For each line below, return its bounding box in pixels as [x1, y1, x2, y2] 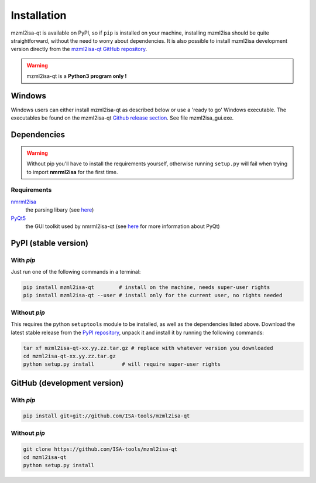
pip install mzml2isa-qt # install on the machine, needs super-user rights [23, 284, 270, 291]
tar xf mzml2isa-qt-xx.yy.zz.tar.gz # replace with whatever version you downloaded [23, 345, 273, 351]
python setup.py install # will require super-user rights [23, 361, 221, 368]
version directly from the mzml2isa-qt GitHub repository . [11, 46, 147, 53]
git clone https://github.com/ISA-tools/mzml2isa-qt [23, 445, 178, 453]
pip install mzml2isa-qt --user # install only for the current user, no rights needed [23, 292, 283, 299]
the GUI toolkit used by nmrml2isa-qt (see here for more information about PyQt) [25, 223, 220, 230]
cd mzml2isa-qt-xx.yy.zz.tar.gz [23, 352, 116, 359]
